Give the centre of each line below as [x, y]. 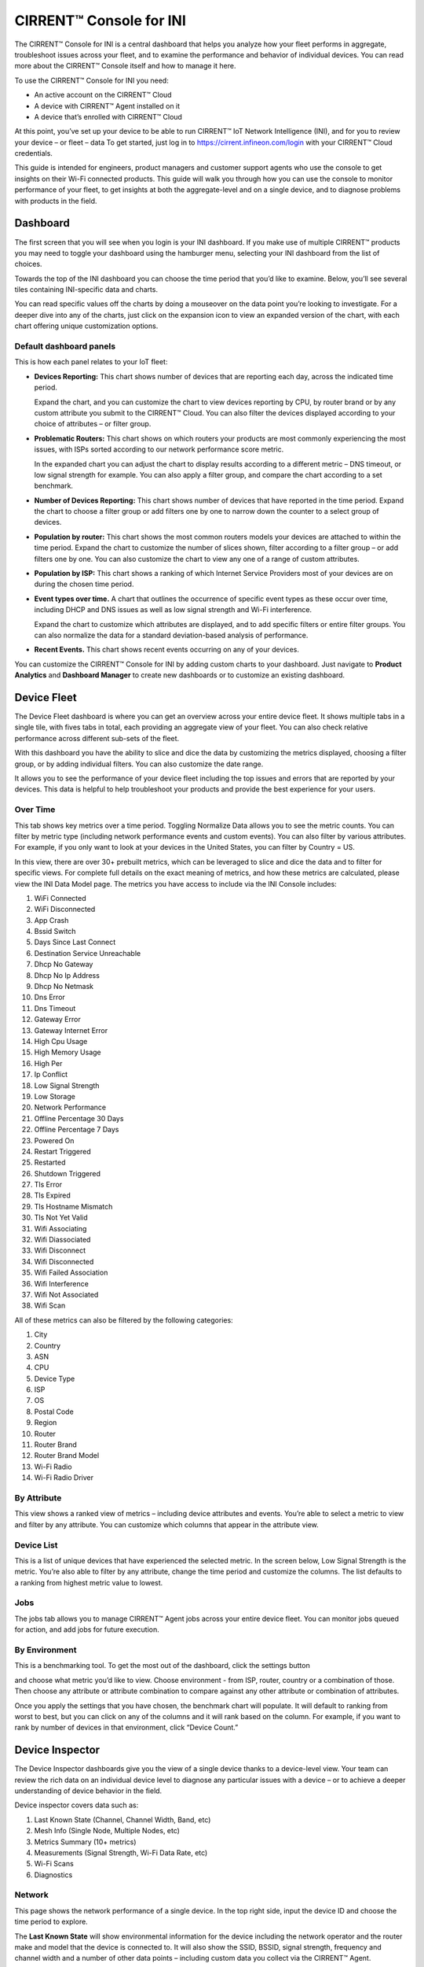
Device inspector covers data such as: [77, 1805]
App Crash [51, 920]
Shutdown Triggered [68, 1173]
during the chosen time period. [84, 584]
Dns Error [50, 997]
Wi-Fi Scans [54, 1864]
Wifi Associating [60, 1228]
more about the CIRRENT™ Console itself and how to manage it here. [125, 66]
